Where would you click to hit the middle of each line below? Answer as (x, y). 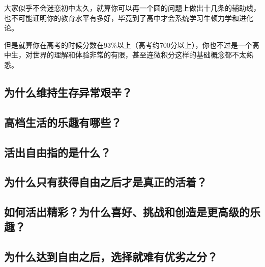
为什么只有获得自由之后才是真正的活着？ (106, 182)
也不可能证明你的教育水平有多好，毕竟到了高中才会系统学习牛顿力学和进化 (129, 18)
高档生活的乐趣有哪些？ (63, 122)
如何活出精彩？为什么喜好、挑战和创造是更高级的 (127, 212)
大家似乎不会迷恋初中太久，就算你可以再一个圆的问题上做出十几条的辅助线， (132, 8)
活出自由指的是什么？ (57, 152)
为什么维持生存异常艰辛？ (68, 92)
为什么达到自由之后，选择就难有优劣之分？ (111, 257)
